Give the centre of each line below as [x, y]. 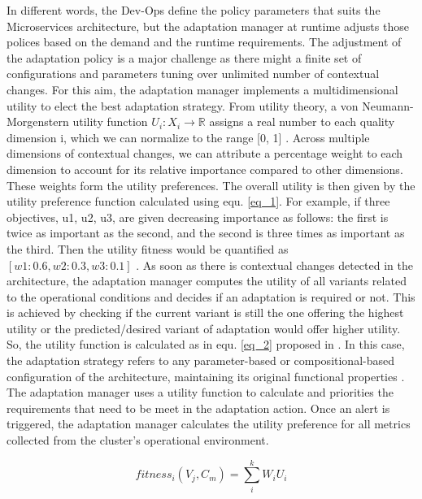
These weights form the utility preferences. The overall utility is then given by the [211, 185]
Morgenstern [38, 121]
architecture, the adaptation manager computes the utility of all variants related [207, 281]
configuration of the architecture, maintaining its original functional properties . [206, 376]
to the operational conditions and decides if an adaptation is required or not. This [211, 296]
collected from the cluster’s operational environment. [138, 440]
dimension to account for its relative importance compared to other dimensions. [205, 169]
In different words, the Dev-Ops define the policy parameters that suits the [194, 10]
